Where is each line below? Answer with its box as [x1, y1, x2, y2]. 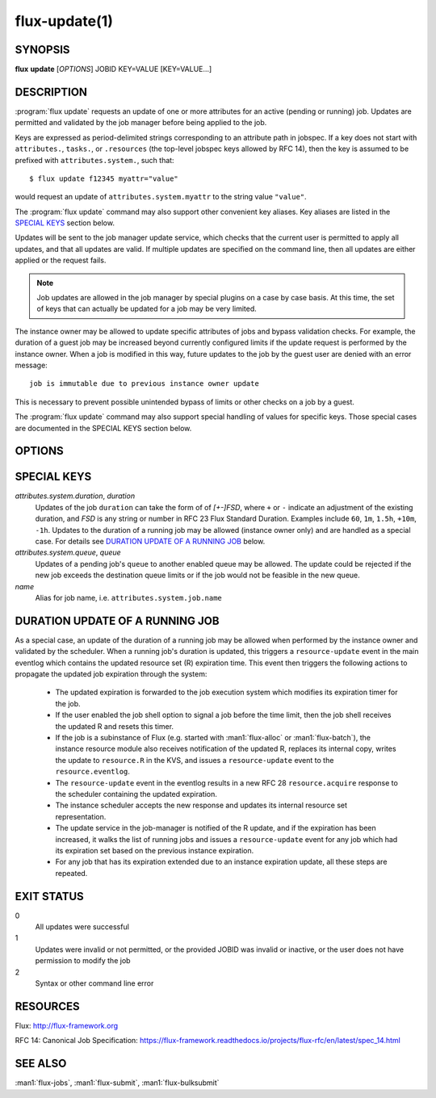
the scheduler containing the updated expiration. [55, 789, 218, 798]
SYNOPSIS [15, 43, 70, 57]
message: [15, 360, 48, 370]
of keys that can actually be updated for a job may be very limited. [36, 304, 258, 314]
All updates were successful [35, 922, 129, 932]
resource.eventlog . [55, 767, 131, 777]
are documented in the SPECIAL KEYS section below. [15, 423, 192, 433]
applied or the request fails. [15, 255, 107, 266]
